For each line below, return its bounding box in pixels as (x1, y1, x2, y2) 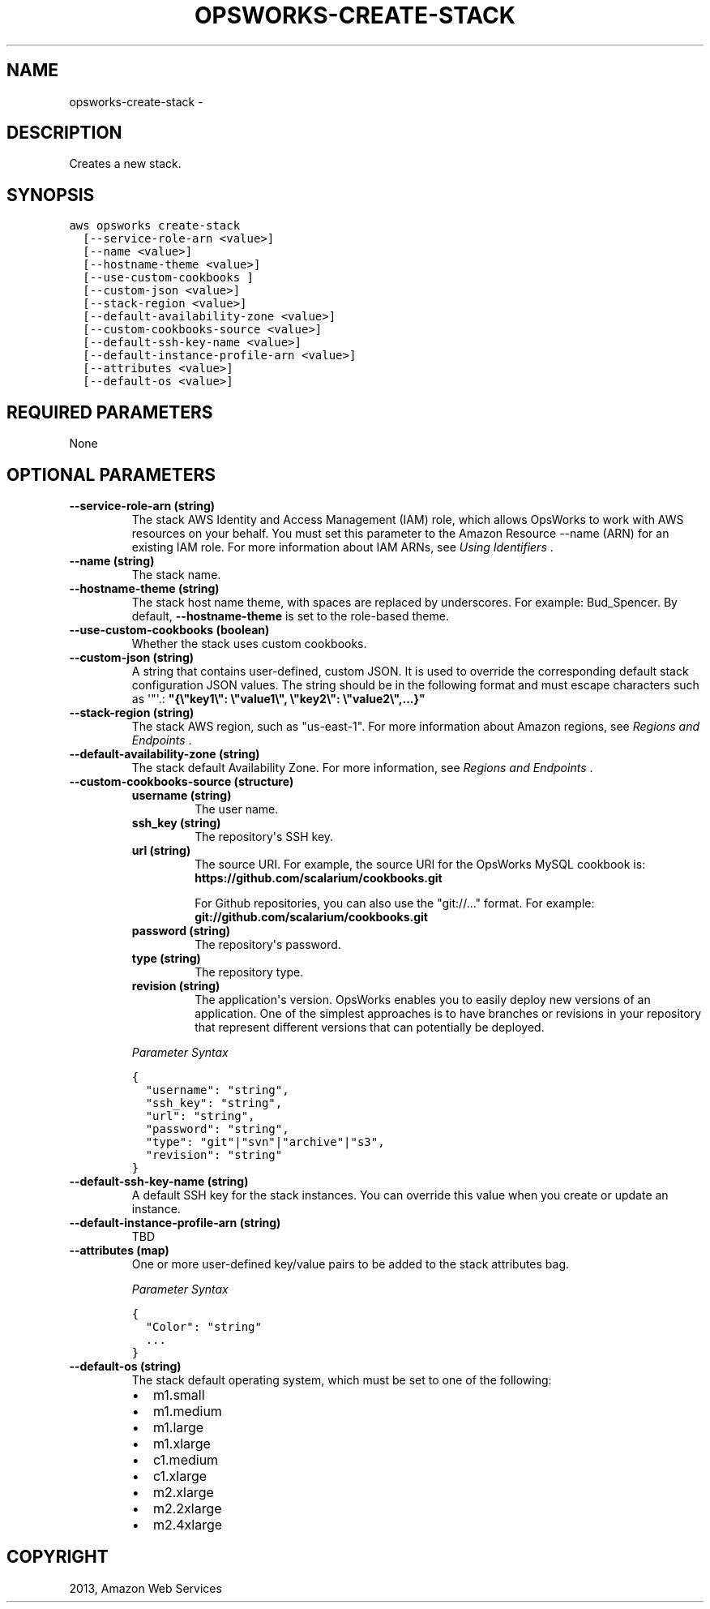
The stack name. (131, 567, 221, 581)
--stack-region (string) (69, 705, 195, 719)
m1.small (152, 1386, 205, 1403)
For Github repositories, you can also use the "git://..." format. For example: (195, 895, 595, 910)
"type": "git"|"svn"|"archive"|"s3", (145, 1135, 385, 1148)
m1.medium (152, 1402, 222, 1419)
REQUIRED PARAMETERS (6, 401, 213, 423)
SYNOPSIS (6, 184, 95, 205)
